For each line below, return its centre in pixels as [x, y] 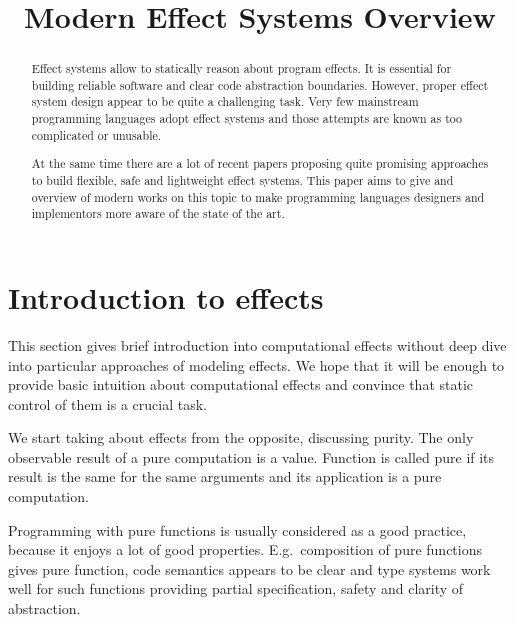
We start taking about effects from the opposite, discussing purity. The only [241, 437]
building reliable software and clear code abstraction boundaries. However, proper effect [260, 84]
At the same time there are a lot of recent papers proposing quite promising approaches [260, 163]
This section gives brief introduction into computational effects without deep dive [257, 344]
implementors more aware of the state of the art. [158, 213]
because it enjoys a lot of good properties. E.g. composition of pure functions [245, 549]
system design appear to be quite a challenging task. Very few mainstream [225, 101]
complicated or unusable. [96, 134]
